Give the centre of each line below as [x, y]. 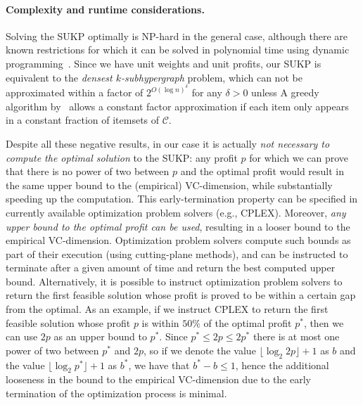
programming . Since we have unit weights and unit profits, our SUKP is [164, 63]
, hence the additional [282, 365]
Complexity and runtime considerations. [105, 9]
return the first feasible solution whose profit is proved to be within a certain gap [181, 295]
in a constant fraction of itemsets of [83, 120]
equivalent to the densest [59, 77]
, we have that [159, 365]
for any [207, 92]
